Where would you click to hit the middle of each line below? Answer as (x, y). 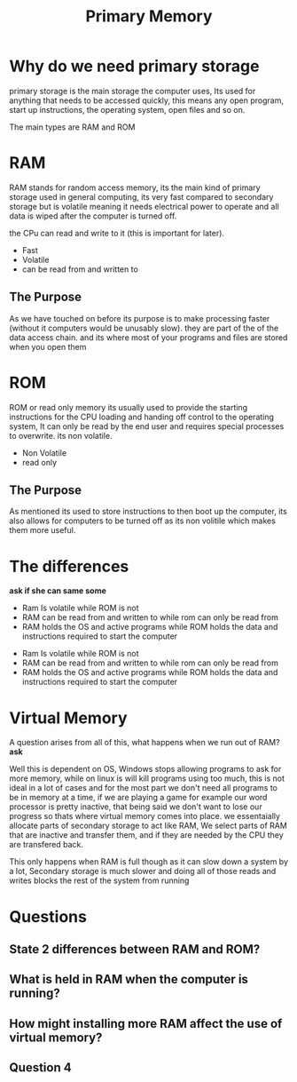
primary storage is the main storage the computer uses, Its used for (133, 91)
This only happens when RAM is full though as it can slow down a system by (149, 862)
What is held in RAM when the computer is (129, 979)
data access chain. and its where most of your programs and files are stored (148, 337)
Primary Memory (149, 16)
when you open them (48, 346)
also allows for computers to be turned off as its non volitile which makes (143, 521)
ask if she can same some (58, 591)
